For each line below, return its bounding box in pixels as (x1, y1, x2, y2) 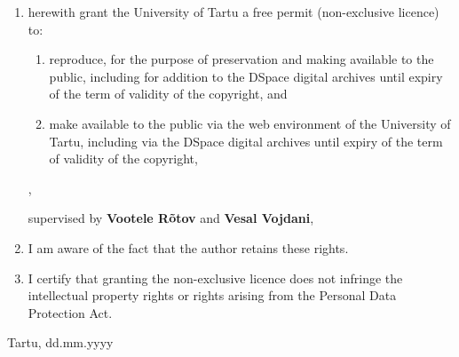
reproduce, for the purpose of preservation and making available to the (49, 50, 434, 68)
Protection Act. (28, 303, 113, 321)
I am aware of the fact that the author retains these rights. (28, 238, 349, 257)
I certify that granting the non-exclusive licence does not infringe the (28, 268, 403, 287)
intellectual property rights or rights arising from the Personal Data (28, 286, 397, 305)
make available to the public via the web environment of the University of (49, 114, 451, 132)
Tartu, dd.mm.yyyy (7, 333, 114, 352)
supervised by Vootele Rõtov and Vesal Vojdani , (28, 209, 314, 227)
